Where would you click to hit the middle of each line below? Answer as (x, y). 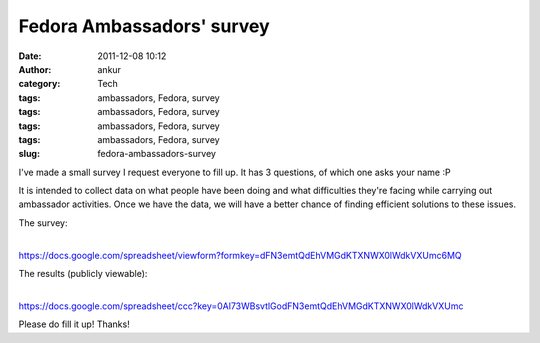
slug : (29, 154)
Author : (35, 69)
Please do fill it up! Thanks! (74, 324)
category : (39, 84)
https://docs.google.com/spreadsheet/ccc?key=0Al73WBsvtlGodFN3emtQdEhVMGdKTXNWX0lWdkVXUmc (241, 306)
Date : (30, 56)
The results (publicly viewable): (83, 274)
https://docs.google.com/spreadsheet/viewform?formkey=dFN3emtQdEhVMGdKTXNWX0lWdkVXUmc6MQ (240, 255)
